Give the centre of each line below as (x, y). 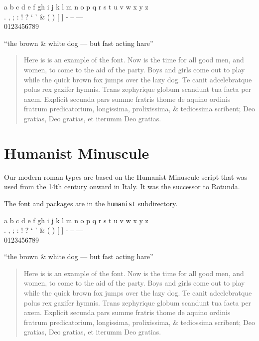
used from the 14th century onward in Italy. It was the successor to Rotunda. (122, 186)
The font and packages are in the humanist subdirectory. (91, 203)
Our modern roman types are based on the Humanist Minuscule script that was (126, 176)
